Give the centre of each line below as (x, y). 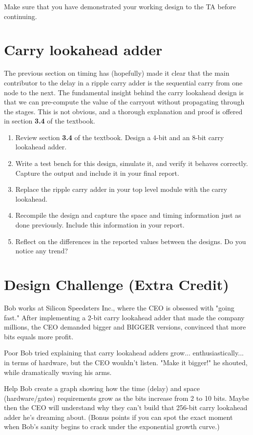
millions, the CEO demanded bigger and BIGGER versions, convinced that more (125, 327)
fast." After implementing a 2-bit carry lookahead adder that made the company (124, 317)
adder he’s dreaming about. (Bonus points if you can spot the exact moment (118, 417)
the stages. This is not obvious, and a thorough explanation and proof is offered (123, 111)
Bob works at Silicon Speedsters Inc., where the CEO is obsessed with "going (119, 307)
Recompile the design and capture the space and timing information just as (128, 215)
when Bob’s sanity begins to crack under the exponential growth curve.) (112, 426)
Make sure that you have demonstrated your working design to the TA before (120, 6)
